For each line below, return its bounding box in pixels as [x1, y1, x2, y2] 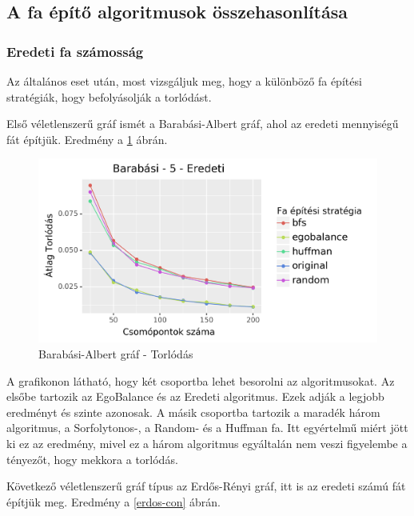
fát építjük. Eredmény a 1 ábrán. [6, 130, 168, 147]
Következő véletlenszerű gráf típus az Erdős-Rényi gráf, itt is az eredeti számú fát [6, 478, 406, 494]
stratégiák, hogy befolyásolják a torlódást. [6, 88, 212, 105]
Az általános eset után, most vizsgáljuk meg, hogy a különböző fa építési [6, 73, 362, 89]
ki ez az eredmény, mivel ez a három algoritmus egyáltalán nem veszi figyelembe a [6, 434, 408, 451]
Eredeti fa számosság [6, 41, 144, 61]
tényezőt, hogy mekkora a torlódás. [6, 450, 178, 467]
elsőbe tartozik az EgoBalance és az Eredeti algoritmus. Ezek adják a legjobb [6, 388, 384, 405]
